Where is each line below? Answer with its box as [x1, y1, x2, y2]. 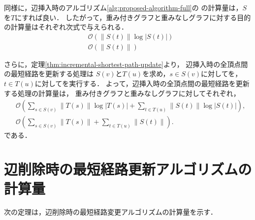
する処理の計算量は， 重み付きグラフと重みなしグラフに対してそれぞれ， [4, 88, 240, 98]
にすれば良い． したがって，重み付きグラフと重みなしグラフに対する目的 [15, 12, 251, 22]
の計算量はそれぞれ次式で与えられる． [4, 22, 128, 32]
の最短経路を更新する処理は [4, 68, 94, 79]
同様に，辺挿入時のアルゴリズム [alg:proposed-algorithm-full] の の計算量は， [4, 2, 243, 12]
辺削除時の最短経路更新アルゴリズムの [4, 159, 252, 179]
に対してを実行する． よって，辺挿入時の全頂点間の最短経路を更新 [34, 78, 250, 89]
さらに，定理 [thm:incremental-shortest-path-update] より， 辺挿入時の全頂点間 [4, 59, 248, 69]
